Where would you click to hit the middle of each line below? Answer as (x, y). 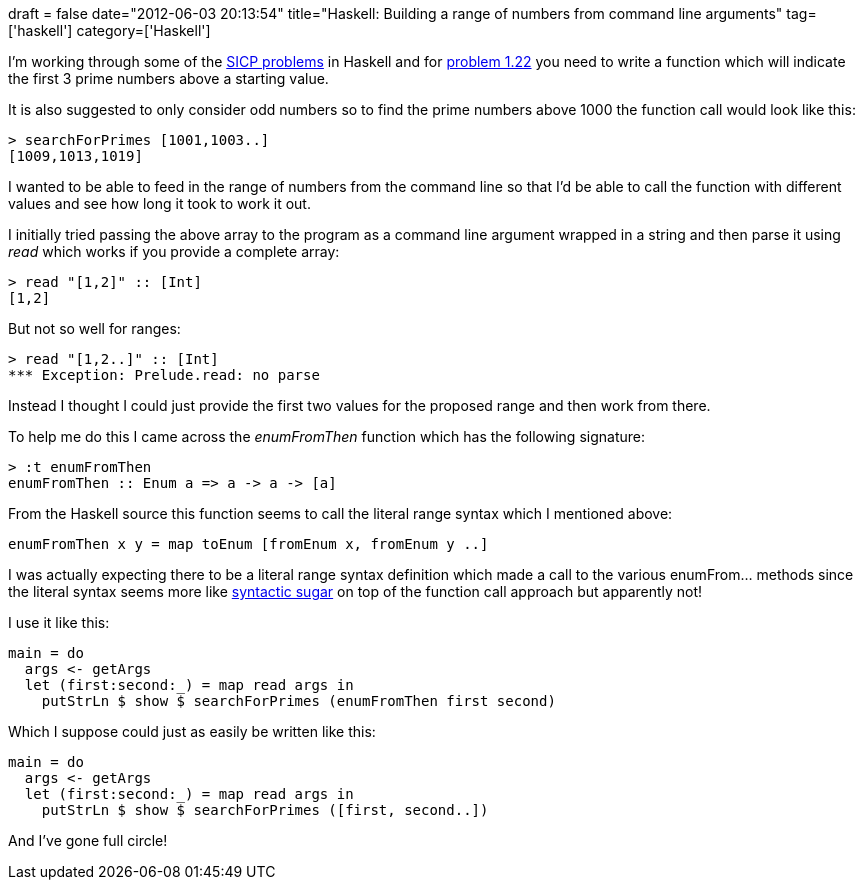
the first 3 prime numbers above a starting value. (168, 78)
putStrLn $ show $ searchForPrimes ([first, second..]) (265, 810)
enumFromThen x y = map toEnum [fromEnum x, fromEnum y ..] (248, 544)
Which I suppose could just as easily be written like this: (192, 731)
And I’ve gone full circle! (88, 840)
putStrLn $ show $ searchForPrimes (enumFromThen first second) (298, 701)
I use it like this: (59, 622)
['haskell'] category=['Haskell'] (109, 30)
